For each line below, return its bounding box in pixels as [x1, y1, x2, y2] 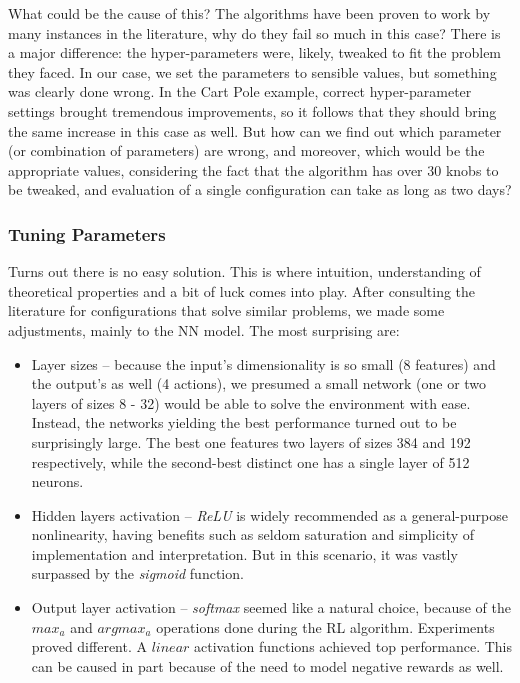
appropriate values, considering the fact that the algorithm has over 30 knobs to [8, 159, 499, 180]
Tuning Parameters [8, 221, 166, 246]
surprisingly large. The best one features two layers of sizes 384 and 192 [31, 431, 471, 452]
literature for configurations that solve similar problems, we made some [8, 300, 445, 321]
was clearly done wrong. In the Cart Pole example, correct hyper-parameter [8, 81, 472, 102]
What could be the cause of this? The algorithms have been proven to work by [8, 3, 491, 23]
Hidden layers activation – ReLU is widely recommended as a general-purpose [31, 504, 508, 525]
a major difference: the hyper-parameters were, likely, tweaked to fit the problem [8, 42, 502, 63]
